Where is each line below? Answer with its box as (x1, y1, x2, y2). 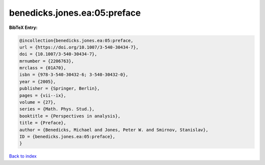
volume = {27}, (19, 100, 56, 105)
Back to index (9, 153, 37, 159)
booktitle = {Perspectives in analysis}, (19, 113, 121, 119)
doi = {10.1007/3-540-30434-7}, (19, 52, 98, 57)
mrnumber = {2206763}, (19, 58, 74, 64)
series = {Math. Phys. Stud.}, (19, 106, 95, 112)
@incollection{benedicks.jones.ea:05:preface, (19, 37, 133, 43)
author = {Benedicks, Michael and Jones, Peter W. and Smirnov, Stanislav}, (19, 127, 209, 133)
